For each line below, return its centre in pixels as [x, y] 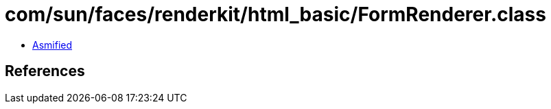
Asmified [52, 45]
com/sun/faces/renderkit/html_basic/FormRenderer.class [275, 14]
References [45, 71]
